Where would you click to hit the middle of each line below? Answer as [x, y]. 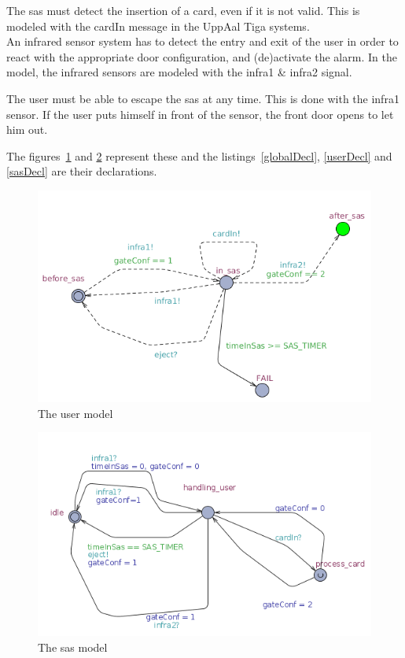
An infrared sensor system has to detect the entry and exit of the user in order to [202, 41]
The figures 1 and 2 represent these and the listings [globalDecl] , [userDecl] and [199, 155]
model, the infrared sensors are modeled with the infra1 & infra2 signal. [179, 72]
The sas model [73, 647]
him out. [27, 129]
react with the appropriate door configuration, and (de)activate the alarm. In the [202, 56]
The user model [75, 413]
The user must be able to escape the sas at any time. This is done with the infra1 [203, 98]
